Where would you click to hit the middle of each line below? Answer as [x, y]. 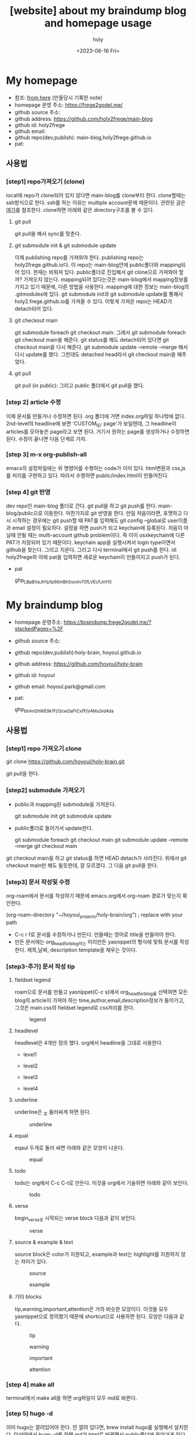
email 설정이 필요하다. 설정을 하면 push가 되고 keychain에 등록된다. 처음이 [97, 528]
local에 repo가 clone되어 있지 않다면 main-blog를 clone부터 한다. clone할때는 [96, 195]
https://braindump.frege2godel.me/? [107, 622]
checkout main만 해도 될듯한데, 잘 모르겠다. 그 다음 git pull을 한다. [82, 865]
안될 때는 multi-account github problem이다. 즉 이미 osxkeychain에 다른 [101, 535]
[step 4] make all [30, 1385]
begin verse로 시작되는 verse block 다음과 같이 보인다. [75, 1219]
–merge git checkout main [46, 846]
